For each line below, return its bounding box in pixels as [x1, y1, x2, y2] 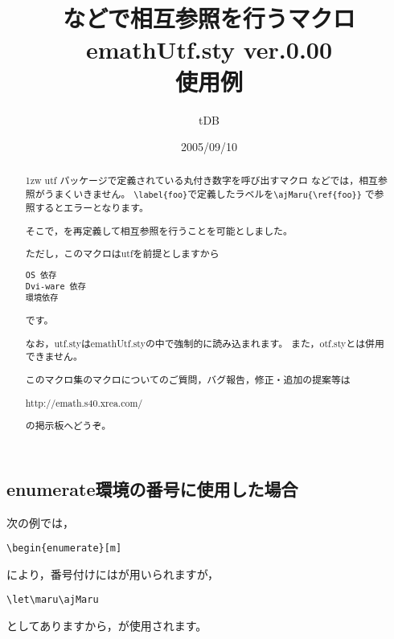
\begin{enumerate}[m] [6, 543, 122, 555]
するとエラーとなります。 [35, 201, 149, 215]
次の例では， [6, 514, 74, 530]
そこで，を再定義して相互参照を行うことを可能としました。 [25, 223, 293, 237]
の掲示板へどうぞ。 [25, 419, 112, 432]
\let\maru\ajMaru [6, 594, 99, 606]
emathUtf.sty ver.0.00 [85, 33, 333, 66]
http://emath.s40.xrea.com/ [25, 395, 143, 409]
